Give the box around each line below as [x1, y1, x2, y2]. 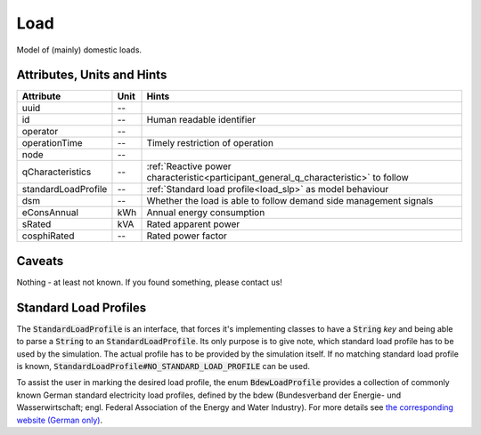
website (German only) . [16, 415, 102, 425]
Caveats [16, 254, 64, 269]
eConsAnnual [21, 206, 79, 219]
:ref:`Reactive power [146, 160, 232, 173]
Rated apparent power [146, 218, 240, 230]
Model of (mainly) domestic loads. [16, 44, 143, 55]
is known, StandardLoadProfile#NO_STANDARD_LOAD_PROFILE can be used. [16, 361, 311, 372]
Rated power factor [146, 230, 227, 242]
